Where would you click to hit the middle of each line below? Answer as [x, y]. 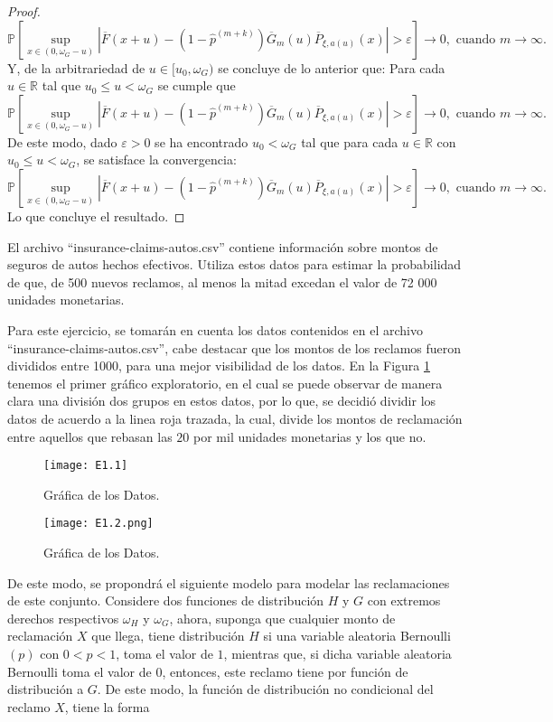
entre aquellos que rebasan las [90, 436]
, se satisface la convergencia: [156, 159]
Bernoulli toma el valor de [80, 671]
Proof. [24, 11]
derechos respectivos [63, 618]
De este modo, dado [62, 141]
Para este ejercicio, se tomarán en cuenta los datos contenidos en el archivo [215, 329]
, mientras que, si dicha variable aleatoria [337, 653]
